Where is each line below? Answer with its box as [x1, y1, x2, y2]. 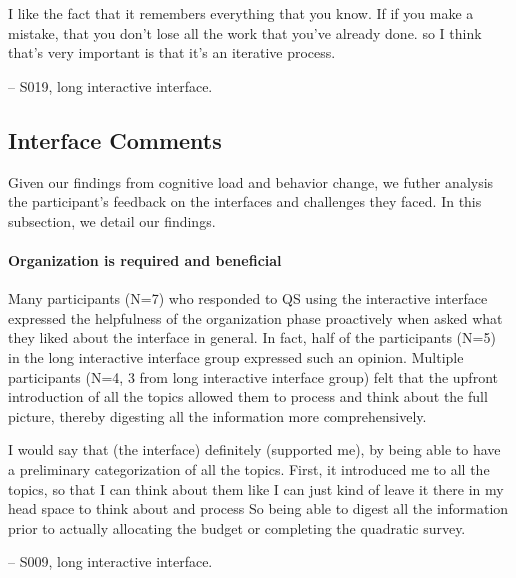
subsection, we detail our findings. [8, 210, 216, 231]
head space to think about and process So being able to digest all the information [8, 498, 509, 519]
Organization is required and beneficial [8, 249, 282, 270]
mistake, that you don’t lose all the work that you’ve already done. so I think [8, 22, 482, 43]
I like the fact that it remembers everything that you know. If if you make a [8, 3, 474, 23]
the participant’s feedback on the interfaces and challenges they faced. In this [8, 191, 482, 212]
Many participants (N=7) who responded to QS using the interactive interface [8, 288, 488, 309]
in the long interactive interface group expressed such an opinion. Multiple [8, 346, 464, 367]
